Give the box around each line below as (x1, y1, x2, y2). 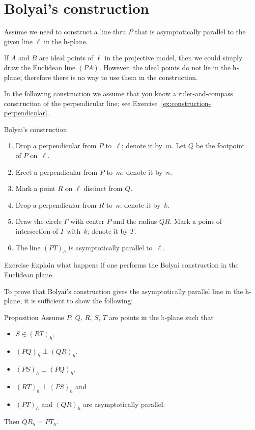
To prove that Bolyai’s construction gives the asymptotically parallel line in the (4, 286, 243, 296)
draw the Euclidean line (4, 62, 76, 72)
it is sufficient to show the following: (24, 296, 133, 306)
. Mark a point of (170, 216, 222, 226)
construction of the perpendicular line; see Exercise (4, 98, 158, 108)
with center (70, 216, 105, 226)
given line (4, 36, 33, 46)
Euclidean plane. (4, 269, 54, 280)
